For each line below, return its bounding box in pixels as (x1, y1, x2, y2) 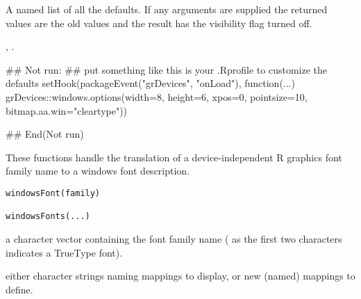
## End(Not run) (6, 127, 84, 141)
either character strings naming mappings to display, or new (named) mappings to (6, 268, 355, 283)
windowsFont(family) (6, 188, 101, 198)
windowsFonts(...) (6, 211, 90, 222)
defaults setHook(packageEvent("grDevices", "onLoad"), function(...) (6, 76, 295, 90)
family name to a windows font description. (6, 163, 190, 178)
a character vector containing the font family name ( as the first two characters (6, 231, 342, 245)
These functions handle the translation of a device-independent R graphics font (6, 149, 342, 164)
